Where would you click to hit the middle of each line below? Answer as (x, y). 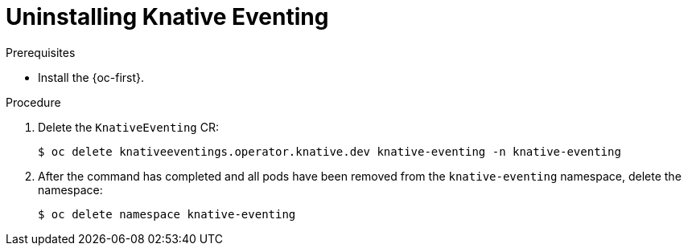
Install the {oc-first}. (91, 77)
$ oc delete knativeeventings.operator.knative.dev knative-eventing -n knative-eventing (330, 151)
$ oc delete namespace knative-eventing (167, 214)
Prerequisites (41, 52)
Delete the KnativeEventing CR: (128, 127)
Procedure (33, 102)
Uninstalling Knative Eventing (167, 17)
